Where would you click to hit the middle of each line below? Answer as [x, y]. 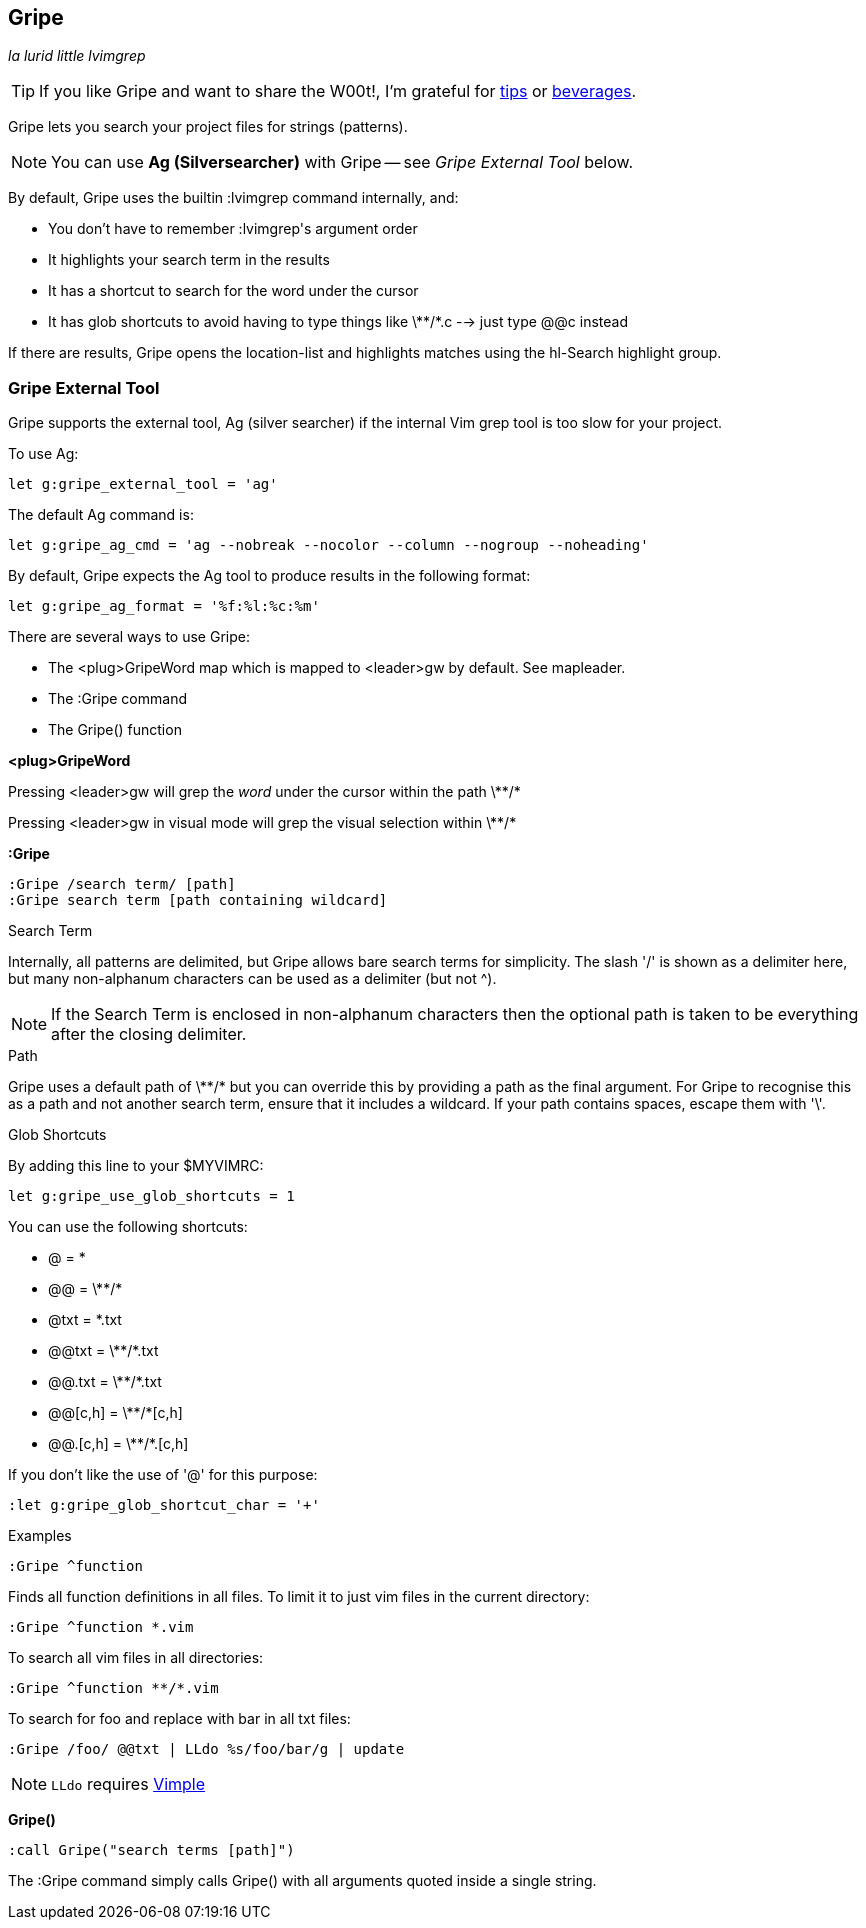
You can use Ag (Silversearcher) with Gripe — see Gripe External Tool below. [342, 162]
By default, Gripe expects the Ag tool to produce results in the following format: [269, 576]
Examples [40, 1536]
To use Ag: [43, 454]
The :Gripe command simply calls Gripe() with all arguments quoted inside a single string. [302, 1881]
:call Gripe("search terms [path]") [151, 1850]
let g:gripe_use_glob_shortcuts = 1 [151, 1196]
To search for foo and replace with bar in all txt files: [179, 1719]
